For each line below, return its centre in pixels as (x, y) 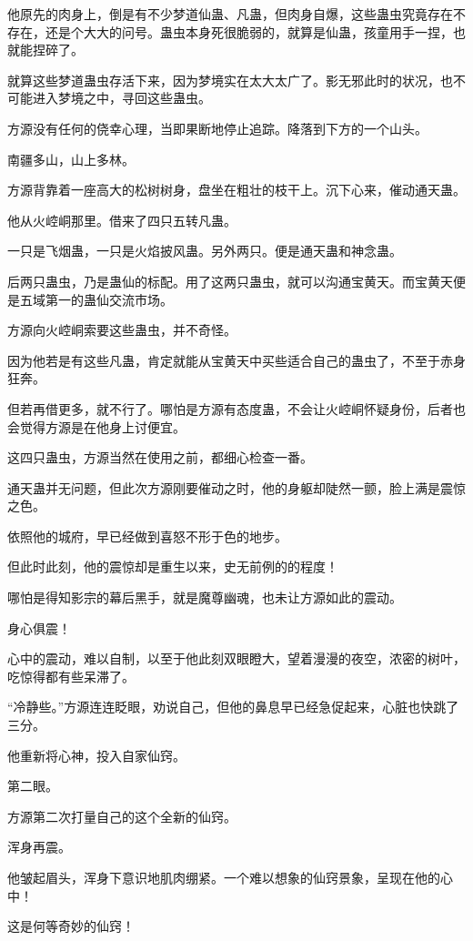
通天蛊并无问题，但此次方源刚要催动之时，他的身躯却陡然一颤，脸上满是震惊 (236, 487)
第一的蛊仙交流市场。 (109, 299)
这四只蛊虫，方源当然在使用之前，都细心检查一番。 (160, 457)
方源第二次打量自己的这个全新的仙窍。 (122, 816)
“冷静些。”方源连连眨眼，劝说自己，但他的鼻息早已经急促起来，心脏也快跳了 (233, 707)
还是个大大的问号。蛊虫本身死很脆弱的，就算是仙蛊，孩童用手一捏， (249, 31)
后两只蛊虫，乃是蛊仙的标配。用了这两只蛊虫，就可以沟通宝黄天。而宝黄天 (230, 281)
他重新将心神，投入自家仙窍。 (96, 755)
